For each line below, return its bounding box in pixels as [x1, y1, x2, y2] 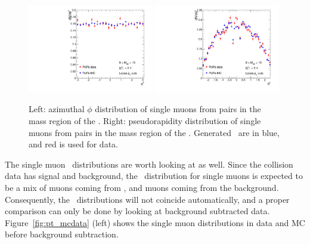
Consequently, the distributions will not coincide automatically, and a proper [5, 193, 290, 205]
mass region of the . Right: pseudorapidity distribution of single [29, 115, 261, 126]
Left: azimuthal [29, 103, 85, 115]
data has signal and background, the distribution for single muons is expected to [5, 169, 303, 182]
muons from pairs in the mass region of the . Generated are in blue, [29, 126, 280, 138]
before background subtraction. [5, 228, 119, 240]
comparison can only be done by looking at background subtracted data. [5, 205, 270, 217]
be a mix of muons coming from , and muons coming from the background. [5, 181, 279, 193]
